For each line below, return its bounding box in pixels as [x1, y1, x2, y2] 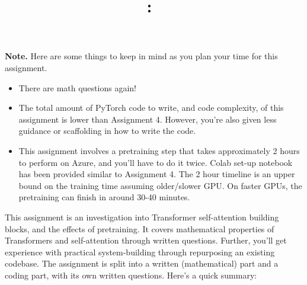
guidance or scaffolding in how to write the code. [18, 124, 196, 137]
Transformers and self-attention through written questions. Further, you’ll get [5, 234, 287, 246]
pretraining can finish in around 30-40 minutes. [18, 191, 190, 203]
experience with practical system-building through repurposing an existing [5, 245, 275, 258]
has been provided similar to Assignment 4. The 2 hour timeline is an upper [18, 168, 295, 180]
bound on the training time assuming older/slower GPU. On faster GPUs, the [18, 179, 302, 191]
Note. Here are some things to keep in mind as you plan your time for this [5, 50, 278, 62]
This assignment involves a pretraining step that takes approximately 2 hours [18, 144, 300, 156]
